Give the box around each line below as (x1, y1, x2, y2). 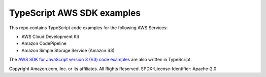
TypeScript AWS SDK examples (9, 7, 141, 18)
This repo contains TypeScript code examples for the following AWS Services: (9, 25, 168, 31)
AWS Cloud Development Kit (21, 34, 80, 39)
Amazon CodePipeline (21, 40, 66, 46)
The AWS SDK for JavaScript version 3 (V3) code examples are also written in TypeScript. (9, 57, 192, 63)
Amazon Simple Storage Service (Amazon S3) (21, 47, 115, 53)
